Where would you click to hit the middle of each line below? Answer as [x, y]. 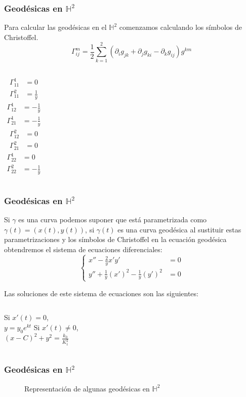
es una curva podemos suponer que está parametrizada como [113, 220]
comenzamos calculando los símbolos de [180, 27]
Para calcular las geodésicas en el [55, 27]
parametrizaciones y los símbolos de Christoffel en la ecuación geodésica [115, 239]
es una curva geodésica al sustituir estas [179, 229]
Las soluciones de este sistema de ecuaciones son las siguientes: [101, 293]
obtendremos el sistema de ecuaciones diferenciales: [83, 249]
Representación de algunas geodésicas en [87, 388]
